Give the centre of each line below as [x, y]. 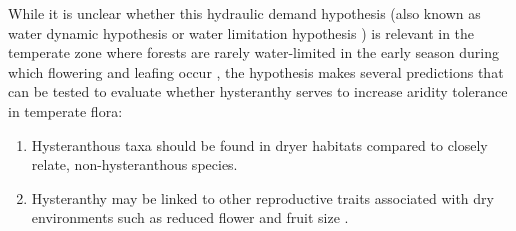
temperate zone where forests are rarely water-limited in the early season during [254, 52]
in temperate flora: [65, 110]
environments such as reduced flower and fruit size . [190, 217]
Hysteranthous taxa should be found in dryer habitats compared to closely [259, 144]
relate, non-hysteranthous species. [134, 164]
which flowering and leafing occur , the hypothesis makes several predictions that [256, 71]
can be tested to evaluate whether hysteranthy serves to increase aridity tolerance [258, 91]
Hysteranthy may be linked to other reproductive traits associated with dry [262, 197]
